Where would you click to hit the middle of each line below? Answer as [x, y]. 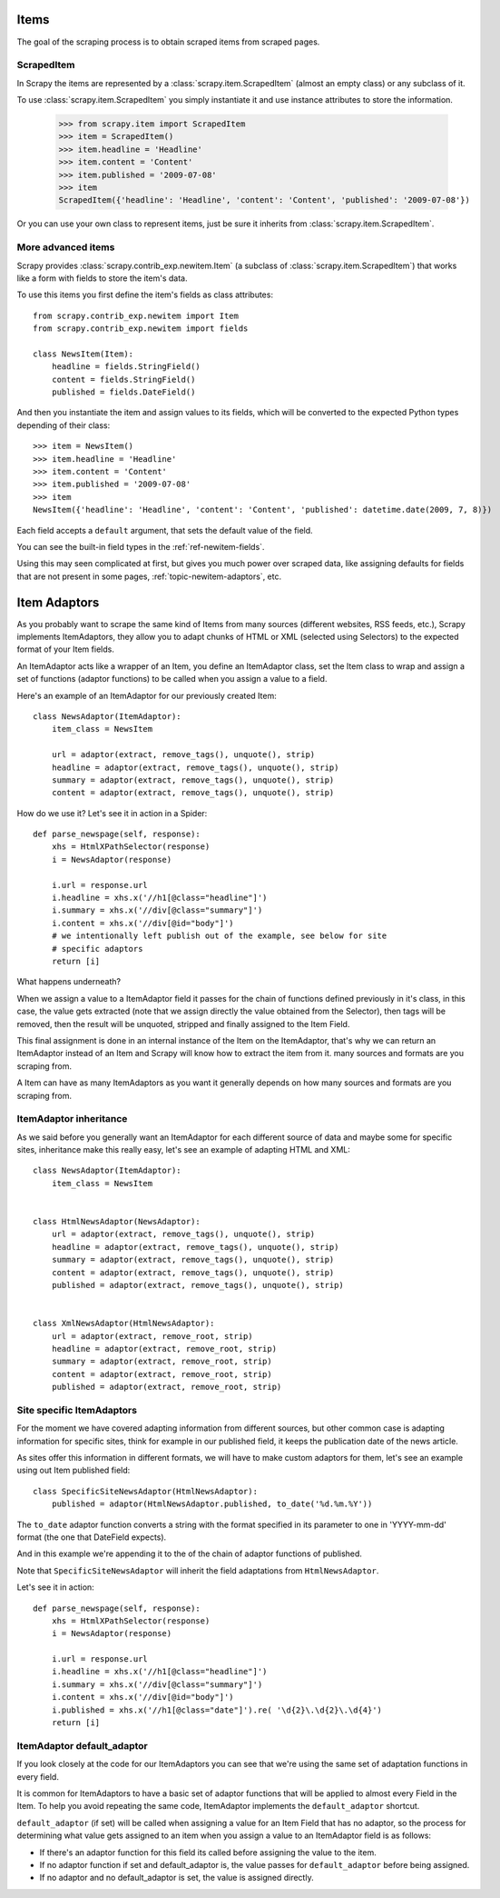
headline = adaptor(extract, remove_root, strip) [164, 1349]
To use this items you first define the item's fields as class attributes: [145, 295]
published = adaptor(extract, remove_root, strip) [167, 1387]
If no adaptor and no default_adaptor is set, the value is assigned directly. [176, 1878]
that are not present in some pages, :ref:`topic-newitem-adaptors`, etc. [149, 576]
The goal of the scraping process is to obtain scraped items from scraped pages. [168, 42]
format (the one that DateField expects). [92, 1537]
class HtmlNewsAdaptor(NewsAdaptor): [117, 1221]
